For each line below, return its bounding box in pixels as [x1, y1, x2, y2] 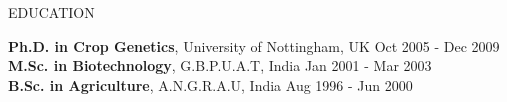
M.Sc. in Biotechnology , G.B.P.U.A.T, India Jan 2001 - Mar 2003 [8, 55, 432, 76]
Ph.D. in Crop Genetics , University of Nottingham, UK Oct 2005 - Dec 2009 [8, 35, 500, 56]
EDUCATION [8, 2, 95, 22]
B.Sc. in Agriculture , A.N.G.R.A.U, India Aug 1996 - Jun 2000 [8, 74, 413, 95]
